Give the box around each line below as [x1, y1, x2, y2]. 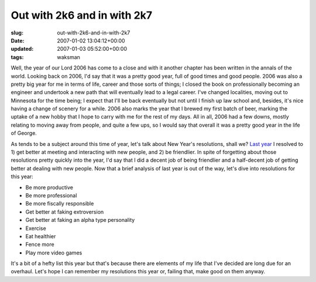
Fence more [25, 241, 55, 248]
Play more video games [25, 249, 83, 256]
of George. [11, 130, 37, 137]
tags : [11, 53, 24, 61]
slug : [11, 29, 23, 36]
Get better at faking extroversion [25, 208, 104, 215]
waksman [57, 53, 80, 61]
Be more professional [25, 192, 77, 199]
